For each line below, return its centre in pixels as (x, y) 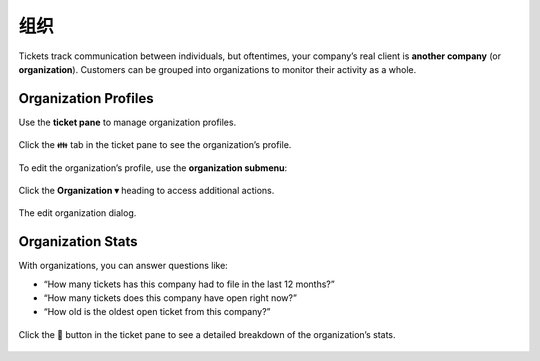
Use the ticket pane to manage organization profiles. (127, 122)
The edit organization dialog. (77, 213)
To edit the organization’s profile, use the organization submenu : (153, 167)
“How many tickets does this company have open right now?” (170, 298)
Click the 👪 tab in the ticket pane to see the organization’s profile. (155, 145)
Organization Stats (78, 241)
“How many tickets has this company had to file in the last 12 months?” (189, 284)
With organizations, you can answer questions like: (123, 266)
